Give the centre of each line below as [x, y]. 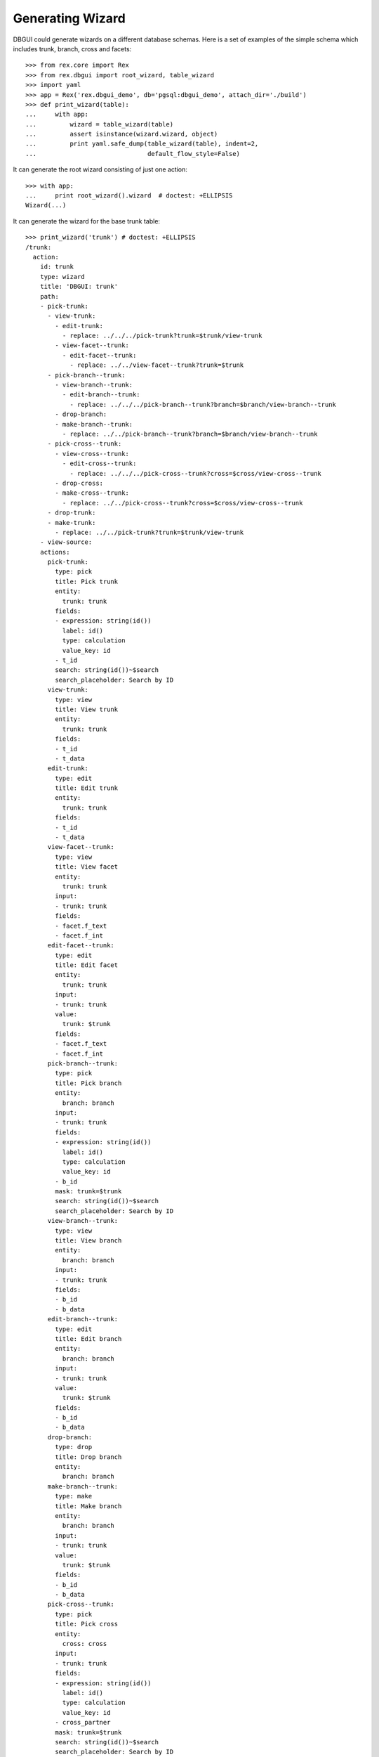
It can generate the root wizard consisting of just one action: [100, 169]
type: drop [74, 1447]
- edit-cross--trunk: [99, 463]
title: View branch [88, 1241]
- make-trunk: [72, 523]
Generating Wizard [69, 18]
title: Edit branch [88, 1338]
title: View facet [87, 867]
